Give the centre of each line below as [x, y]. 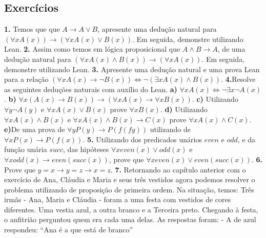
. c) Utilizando [215, 99]
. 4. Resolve [238, 79]
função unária [26, 149]
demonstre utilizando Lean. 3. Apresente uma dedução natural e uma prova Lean [132, 69]
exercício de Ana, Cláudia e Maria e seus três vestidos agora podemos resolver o [130, 179]
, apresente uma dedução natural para [157, 29]
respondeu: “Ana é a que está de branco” [69, 230]
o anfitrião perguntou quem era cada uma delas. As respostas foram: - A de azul [130, 219]
